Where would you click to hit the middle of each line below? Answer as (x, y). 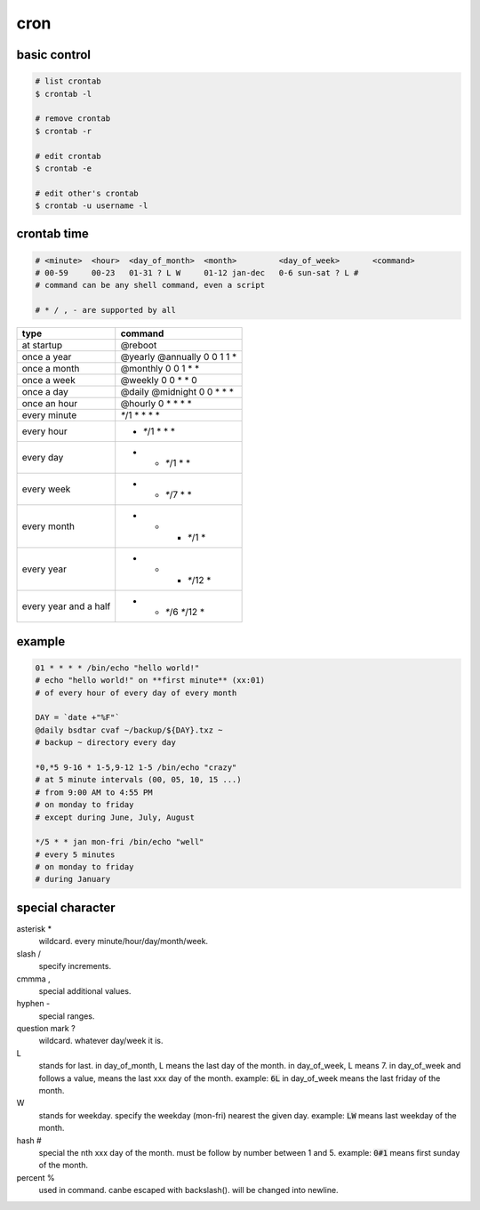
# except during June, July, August (115, 817)
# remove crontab (73, 119)
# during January (73, 879)
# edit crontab (68, 156)
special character (66, 907)
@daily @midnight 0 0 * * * (177, 392)
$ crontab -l (64, 94)
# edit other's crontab (87, 193)
